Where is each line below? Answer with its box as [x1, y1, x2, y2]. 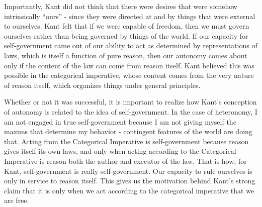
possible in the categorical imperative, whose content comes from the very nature [4, 70, 254, 80]
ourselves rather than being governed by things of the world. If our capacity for [4, 30, 248, 41]
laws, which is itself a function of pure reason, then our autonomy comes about [4, 50, 247, 60]
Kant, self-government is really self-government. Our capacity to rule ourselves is [4, 165, 252, 176]
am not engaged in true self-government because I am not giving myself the [4, 116, 236, 127]
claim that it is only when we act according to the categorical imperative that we [4, 185, 254, 195]
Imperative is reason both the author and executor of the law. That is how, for [4, 155, 247, 166]
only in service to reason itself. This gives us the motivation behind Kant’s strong [4, 175, 255, 186]
